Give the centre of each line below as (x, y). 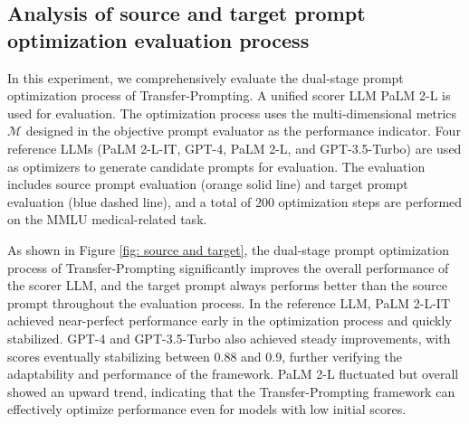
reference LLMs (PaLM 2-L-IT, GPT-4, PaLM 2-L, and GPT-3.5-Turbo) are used (234, 148)
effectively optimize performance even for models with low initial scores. (207, 409)
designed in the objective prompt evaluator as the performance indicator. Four (243, 131)
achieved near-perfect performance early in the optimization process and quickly (230, 320)
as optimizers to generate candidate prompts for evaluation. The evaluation (216, 166)
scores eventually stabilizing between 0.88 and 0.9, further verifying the (205, 356)
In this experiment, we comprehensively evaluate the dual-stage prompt (206, 77)
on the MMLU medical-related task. (107, 219)
